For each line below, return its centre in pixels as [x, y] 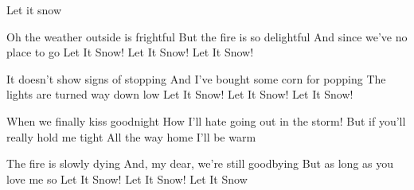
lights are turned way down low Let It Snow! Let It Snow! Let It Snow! [180, 94]
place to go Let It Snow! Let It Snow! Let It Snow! [130, 52]
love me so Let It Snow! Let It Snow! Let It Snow [127, 178]
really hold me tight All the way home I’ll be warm [131, 136]
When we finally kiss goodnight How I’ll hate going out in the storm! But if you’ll [206, 120]
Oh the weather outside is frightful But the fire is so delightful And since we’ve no [207, 36]
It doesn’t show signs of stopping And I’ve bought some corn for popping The [196, 78]
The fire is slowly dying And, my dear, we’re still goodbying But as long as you [200, 163]
